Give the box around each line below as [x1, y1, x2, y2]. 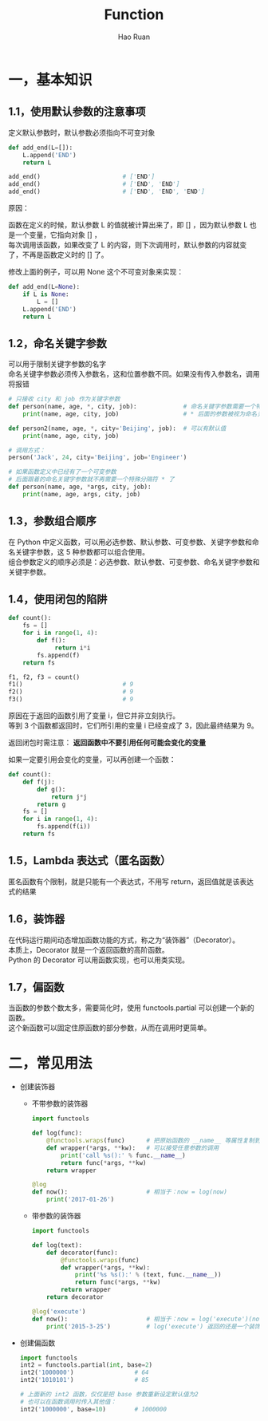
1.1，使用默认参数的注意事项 [8, 105, 146, 119]
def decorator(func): [46, 1249, 118, 1257]
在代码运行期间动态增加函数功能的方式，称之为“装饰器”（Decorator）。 [8, 935, 240, 945]
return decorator [46, 1293, 104, 1301]
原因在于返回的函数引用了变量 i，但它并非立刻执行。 [8, 711, 180, 720]
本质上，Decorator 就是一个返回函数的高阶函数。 [8, 945, 169, 954]
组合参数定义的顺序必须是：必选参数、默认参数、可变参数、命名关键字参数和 [8, 557, 260, 566]
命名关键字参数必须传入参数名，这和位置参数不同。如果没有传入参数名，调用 [8, 369, 260, 379]
